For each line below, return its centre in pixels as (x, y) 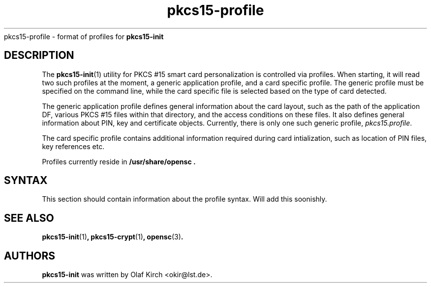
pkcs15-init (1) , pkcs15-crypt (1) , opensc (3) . (113, 237)
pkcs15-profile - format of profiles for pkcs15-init (84, 36)
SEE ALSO (29, 218)
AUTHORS (30, 256)
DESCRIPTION (39, 55)
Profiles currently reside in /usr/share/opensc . (119, 161)
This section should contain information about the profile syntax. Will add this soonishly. (185, 199)
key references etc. (73, 146)
